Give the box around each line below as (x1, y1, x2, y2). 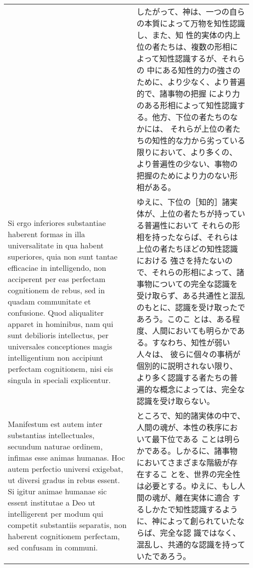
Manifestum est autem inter (8, 418, 103, 429)
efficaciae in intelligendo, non (8, 262, 107, 273)
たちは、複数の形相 (160, 41, 230, 52)
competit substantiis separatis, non (8, 519, 127, 530)
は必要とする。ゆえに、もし (136, 480, 237, 491)
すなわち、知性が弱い (152, 337, 230, 348)
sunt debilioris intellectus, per (8, 329, 109, 341)
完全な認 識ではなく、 (160, 527, 241, 538)
